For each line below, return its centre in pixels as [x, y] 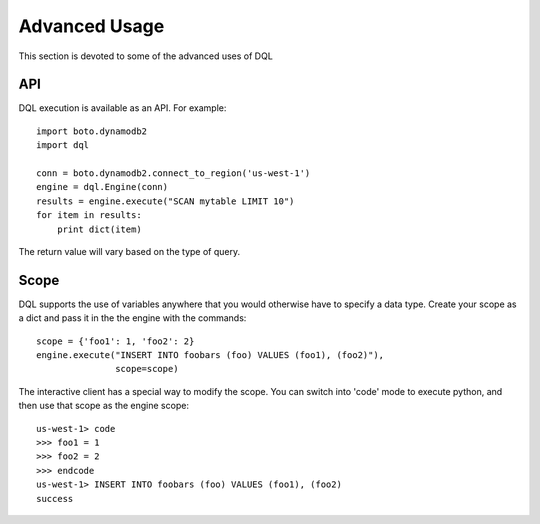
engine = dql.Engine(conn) [102, 187]
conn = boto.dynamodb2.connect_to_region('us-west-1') [173, 173]
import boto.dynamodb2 [92, 131]
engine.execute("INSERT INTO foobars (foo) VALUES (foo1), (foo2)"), [210, 355]
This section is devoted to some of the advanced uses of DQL [146, 56]
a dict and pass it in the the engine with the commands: [132, 318]
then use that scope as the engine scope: [104, 406]
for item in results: [89, 215]
